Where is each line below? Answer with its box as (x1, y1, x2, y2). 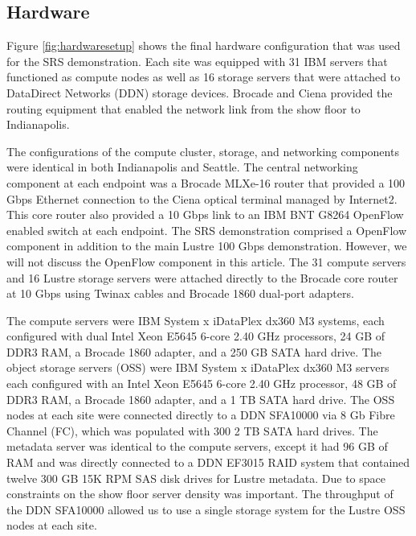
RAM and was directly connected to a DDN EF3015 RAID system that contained (6, 454, 410, 471)
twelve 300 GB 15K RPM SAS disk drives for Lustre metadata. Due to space (6, 469, 386, 486)
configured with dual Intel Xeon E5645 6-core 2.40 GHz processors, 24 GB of (6, 328, 385, 344)
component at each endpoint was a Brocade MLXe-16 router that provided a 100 (6, 174, 406, 191)
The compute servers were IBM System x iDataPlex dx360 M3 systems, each (6, 311, 385, 328)
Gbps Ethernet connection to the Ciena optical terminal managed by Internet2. (6, 190, 398, 207)
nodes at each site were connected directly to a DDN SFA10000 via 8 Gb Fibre (6, 406, 395, 423)
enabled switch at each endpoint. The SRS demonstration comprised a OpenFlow (6, 221, 407, 238)
